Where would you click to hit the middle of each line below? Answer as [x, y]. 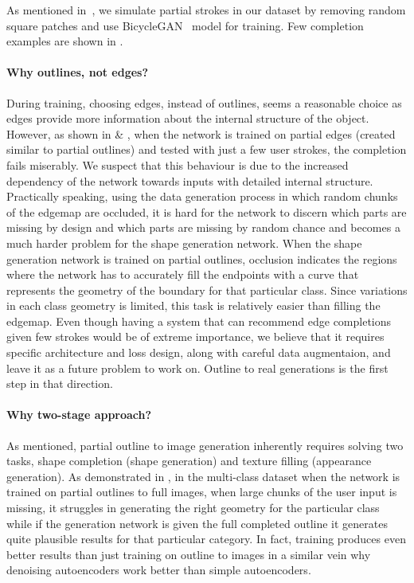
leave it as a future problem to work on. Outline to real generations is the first [197, 368]
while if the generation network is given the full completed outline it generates [197, 523]
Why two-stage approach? [79, 415]
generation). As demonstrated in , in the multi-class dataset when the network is [203, 476]
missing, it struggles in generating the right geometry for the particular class [193, 508]
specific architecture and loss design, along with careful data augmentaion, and [199, 352]
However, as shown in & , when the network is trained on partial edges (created [201, 133]
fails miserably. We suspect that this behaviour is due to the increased [178, 164]
